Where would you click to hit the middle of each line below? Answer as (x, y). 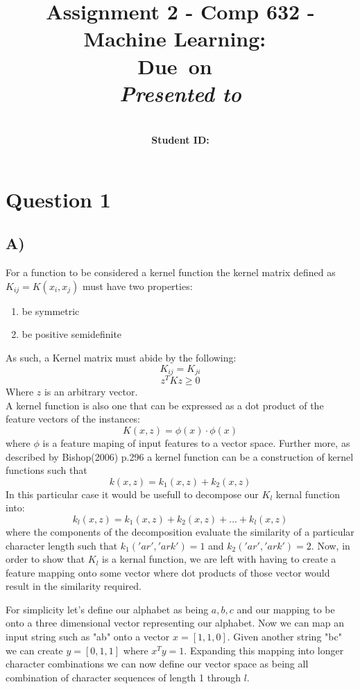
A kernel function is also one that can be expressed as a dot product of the (165, 405)
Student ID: (180, 140)
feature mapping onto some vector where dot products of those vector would (168, 572)
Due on (175, 66)
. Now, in (331, 545)
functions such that (46, 470)
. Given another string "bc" (284, 637)
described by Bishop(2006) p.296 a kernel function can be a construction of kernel (180, 456)
